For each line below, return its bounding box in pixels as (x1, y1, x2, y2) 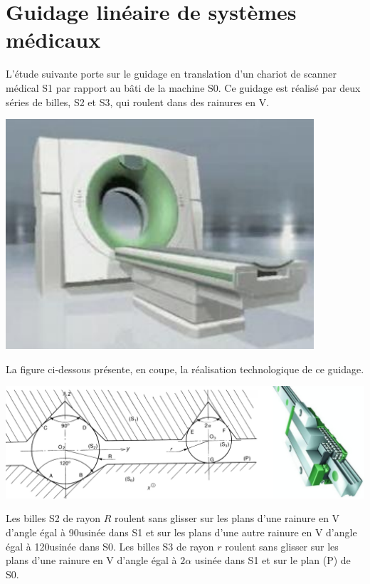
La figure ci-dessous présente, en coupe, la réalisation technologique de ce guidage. (6, 361, 364, 376)
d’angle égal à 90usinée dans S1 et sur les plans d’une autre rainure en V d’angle (6, 524, 357, 539)
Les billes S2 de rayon (6, 511, 100, 526)
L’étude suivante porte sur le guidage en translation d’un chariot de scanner (6, 66, 337, 81)
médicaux (6, 25, 101, 54)
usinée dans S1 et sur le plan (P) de (194, 553, 351, 568)
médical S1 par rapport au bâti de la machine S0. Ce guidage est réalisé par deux (6, 80, 361, 95)
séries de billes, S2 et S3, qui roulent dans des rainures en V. (6, 94, 270, 109)
